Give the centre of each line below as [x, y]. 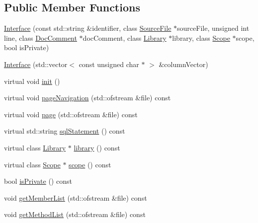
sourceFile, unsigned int [213, 28]
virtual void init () [32, 81]
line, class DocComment [41, 37]
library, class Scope [201, 37]
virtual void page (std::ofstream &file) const [71, 114]
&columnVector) [183, 64]
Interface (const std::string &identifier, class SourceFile [88, 28]
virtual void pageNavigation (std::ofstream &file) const [87, 98]
